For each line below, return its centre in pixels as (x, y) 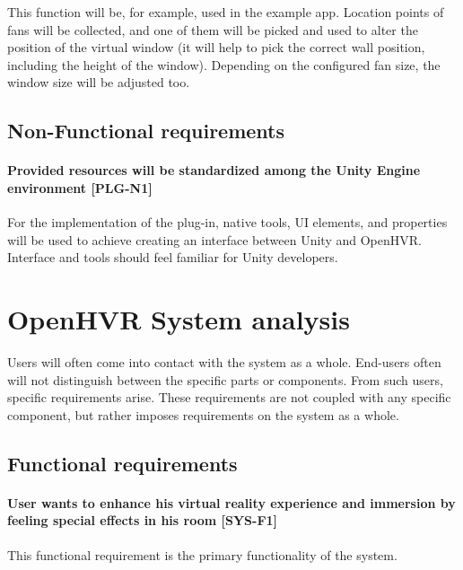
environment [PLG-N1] (80, 187)
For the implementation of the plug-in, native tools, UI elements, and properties (227, 222)
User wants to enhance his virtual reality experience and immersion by (231, 502)
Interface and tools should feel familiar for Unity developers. (173, 257)
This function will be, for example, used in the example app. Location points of (226, 12)
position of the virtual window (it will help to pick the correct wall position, (216, 47)
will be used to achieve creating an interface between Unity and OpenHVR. (214, 239)
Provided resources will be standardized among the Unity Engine (214, 170)
